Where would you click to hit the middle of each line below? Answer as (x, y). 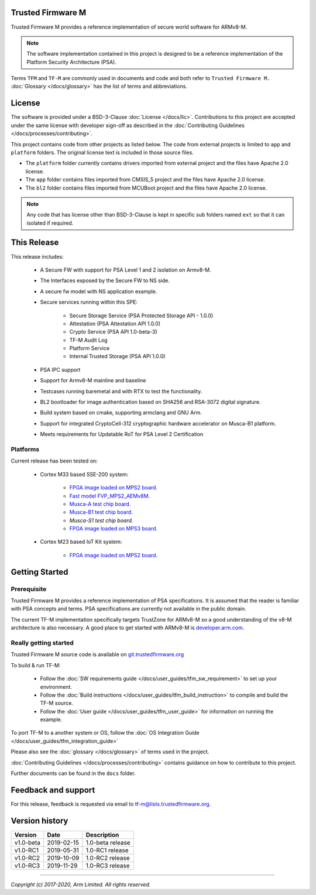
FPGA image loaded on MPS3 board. (114, 529)
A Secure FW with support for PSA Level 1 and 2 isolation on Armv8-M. (126, 270)
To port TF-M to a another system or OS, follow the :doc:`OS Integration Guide (105, 733)
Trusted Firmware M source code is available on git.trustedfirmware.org (97, 654)
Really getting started (42, 643)
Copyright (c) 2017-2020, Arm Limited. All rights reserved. (81, 884)
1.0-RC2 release (108, 858)
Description (102, 835)
